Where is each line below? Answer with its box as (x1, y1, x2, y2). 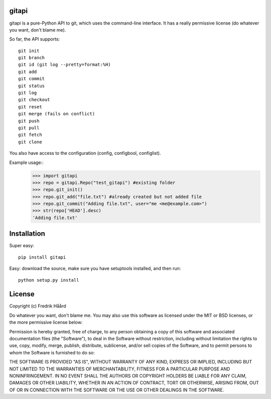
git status (18, 83, 45, 89)
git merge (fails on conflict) (18, 111, 95, 117)
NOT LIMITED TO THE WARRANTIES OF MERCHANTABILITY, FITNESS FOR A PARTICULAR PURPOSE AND (9, 366, 230, 372)
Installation (9, 230, 45, 238)
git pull (18, 125, 40, 130)
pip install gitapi (18, 254, 66, 260)
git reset (18, 104, 42, 110)
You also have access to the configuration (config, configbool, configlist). (9, 150, 161, 156)
